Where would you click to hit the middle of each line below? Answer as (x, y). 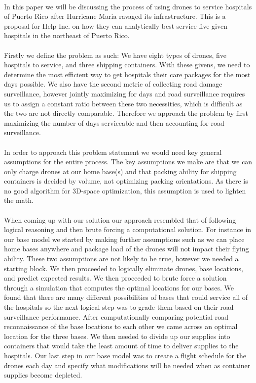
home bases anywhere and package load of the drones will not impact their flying (127, 249)
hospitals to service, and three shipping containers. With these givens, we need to (127, 65)
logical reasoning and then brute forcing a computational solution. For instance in (128, 229)
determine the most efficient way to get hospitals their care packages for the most (127, 74)
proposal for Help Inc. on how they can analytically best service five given (116, 25)
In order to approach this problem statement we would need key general (113, 152)
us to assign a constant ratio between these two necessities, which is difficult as (123, 103)
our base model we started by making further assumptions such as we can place (124, 239)
